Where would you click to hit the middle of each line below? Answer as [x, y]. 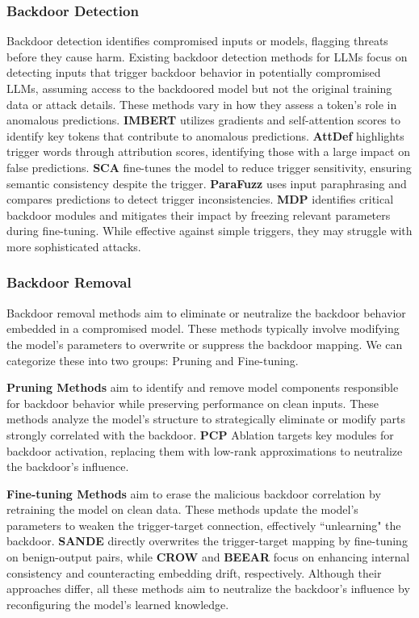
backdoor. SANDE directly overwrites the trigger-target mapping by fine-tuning [207, 541]
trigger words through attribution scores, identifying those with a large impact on [208, 151]
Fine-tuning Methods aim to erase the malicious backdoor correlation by [194, 493]
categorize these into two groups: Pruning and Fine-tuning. [153, 360]
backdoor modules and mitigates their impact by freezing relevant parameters [199, 214]
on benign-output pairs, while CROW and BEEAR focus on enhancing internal [208, 557]
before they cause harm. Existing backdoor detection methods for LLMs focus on [207, 56]
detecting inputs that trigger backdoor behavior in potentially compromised [194, 72]
